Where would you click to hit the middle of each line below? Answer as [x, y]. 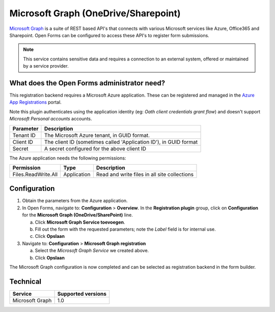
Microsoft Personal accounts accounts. [51, 119]
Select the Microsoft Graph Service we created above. [92, 251]
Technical [25, 281]
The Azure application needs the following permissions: [68, 158]
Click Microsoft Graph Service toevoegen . [80, 222]
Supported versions [82, 294]
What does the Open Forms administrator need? [87, 83]
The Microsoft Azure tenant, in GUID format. [97, 135]
